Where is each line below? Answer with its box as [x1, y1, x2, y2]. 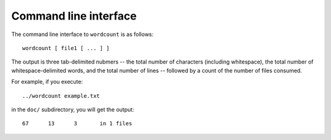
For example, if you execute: [11, 78, 83, 86]
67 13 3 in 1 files [22, 120, 132, 127]
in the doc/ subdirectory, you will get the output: [11, 106, 134, 113]
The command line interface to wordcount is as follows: [11, 31, 154, 38]
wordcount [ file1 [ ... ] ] [22, 45, 110, 51]
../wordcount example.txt [22, 92, 101, 99]
